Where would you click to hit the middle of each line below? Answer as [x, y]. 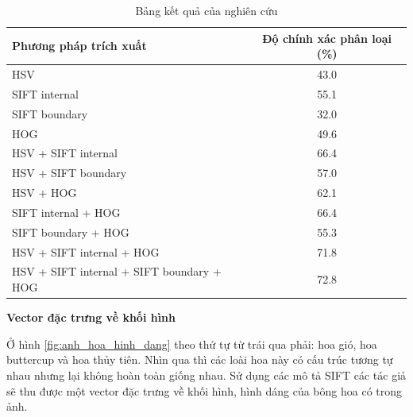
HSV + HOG [44, 193]
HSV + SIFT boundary [69, 173]
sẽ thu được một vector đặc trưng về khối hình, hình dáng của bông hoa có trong [205, 390]
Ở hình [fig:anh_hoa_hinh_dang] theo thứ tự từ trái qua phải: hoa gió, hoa [192, 344]
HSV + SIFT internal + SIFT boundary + [117, 271]
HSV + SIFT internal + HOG [86, 251]
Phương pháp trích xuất [79, 46]
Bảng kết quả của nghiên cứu [206, 10]
